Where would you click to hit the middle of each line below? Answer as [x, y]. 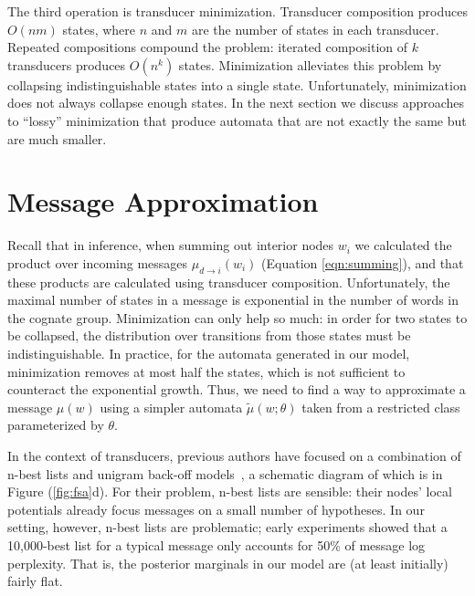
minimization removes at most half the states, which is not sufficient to [206, 371]
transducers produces [67, 64]
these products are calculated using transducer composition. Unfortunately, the [229, 282]
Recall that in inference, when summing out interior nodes [171, 245]
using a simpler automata [171, 407]
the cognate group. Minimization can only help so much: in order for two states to [237, 317]
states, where [99, 29]
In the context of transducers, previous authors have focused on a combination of [234, 456]
